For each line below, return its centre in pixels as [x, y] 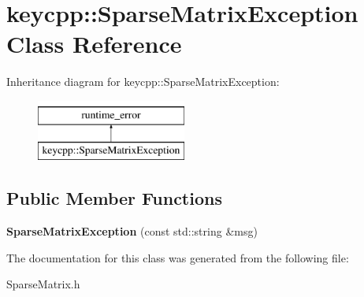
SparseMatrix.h [43, 284]
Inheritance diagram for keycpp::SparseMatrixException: [143, 82]
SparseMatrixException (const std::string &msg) [132, 231]
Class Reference [94, 44]
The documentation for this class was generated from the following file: [178, 257]
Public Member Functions [114, 198]
